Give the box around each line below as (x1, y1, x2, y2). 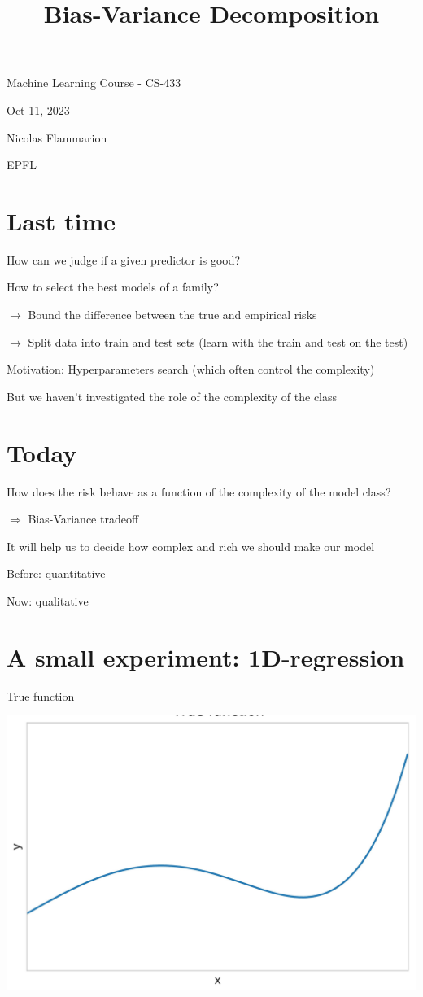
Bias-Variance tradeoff (28, 510, 139, 527)
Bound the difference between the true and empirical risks (28, 306, 317, 323)
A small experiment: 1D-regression (7, 640, 405, 673)
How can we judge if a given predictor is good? (7, 251, 241, 268)
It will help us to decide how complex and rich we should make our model (7, 537, 375, 554)
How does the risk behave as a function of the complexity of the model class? (7, 483, 391, 500)
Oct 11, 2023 (7, 101, 70, 118)
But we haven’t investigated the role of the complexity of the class (7, 387, 338, 404)
